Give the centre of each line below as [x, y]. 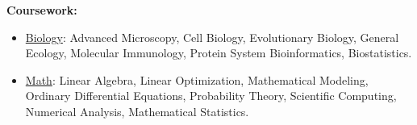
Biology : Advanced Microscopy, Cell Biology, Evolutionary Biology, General [212, 37]
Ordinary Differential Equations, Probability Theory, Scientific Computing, [211, 96]
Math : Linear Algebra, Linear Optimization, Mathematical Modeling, [197, 79]
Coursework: [42, 10]
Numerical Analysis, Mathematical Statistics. [137, 111]
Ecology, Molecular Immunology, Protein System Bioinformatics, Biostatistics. [219, 53]
